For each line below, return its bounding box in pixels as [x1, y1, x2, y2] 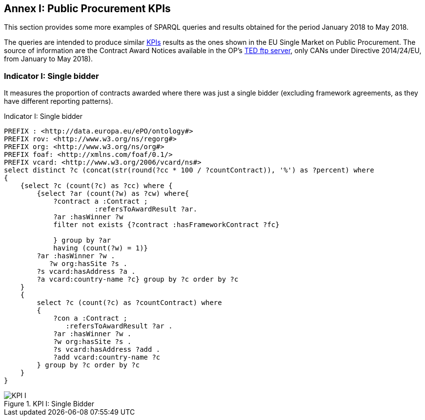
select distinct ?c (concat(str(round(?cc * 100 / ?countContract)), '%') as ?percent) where [4, 166, 374, 174]
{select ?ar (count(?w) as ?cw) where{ [37, 190, 189, 198]
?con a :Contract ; [53, 314, 127, 323]
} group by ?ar [53, 236, 111, 245]
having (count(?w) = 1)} [53, 244, 148, 252]
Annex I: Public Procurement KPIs [4, 2, 171, 15]
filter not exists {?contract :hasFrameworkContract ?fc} [53, 221, 280, 229]
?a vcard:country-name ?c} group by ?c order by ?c [37, 275, 239, 284]
